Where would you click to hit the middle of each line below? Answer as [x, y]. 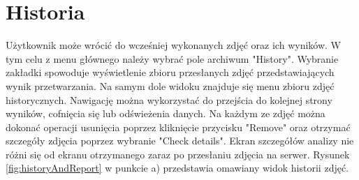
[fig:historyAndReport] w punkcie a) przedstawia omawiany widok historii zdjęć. [177, 168]
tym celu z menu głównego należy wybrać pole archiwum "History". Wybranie [172, 58]
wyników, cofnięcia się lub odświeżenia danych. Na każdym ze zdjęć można [166, 113]
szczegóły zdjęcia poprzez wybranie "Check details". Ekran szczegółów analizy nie [180, 141]
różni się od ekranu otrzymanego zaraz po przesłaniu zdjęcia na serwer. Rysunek [178, 154]
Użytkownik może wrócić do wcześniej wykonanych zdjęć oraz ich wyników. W [173, 45]
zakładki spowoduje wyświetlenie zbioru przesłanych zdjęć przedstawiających [170, 72]
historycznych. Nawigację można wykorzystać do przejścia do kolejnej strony [169, 99]
